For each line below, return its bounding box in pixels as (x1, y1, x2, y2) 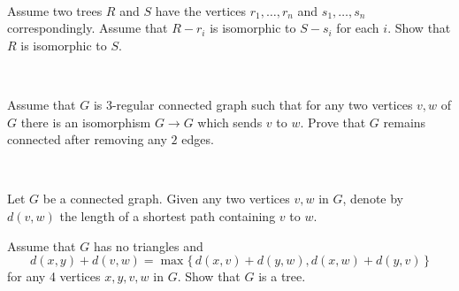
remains (383, 112, 426, 131)
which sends (197, 112, 263, 131)
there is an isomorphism (20, 112, 151, 131)
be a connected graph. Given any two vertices (42, 189, 290, 208)
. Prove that (300, 112, 366, 131)
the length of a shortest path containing (59, 206, 276, 225)
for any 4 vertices (7, 267, 101, 286)
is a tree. (258, 267, 306, 286)
